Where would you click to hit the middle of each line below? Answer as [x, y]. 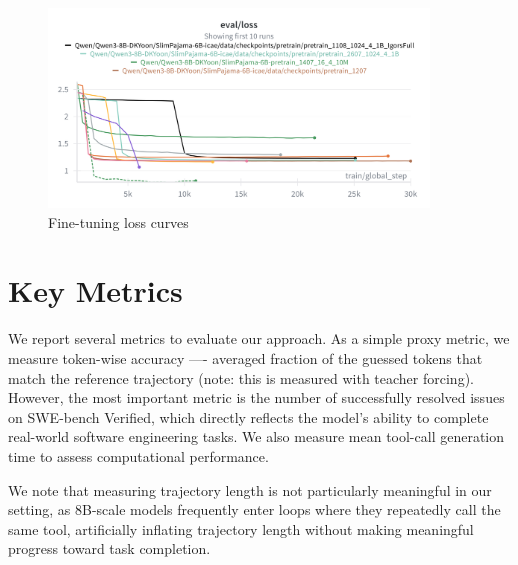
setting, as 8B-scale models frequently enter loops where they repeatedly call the [254, 509]
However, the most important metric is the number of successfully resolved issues [256, 397]
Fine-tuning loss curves [118, 221]
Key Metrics [95, 290]
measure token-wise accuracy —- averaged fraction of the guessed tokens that [245, 358]
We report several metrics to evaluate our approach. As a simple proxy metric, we [259, 338]
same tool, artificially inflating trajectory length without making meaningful [241, 528]
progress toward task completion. [109, 548]
